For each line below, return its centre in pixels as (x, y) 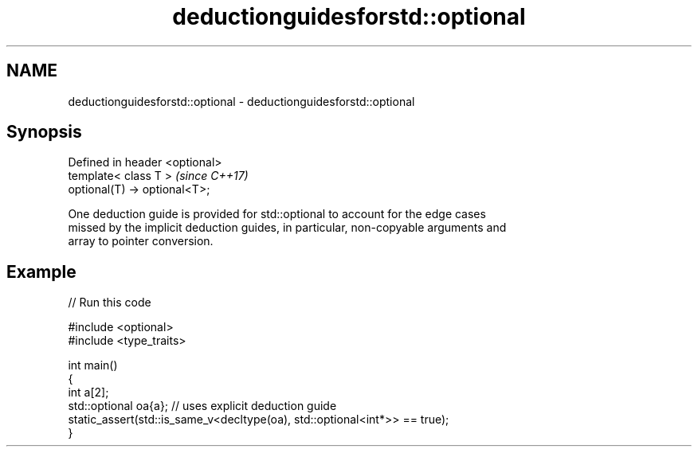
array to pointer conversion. (141, 241)
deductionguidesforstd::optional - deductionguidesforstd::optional (241, 101)
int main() (93, 365)
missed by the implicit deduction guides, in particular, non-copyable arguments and (287, 228)
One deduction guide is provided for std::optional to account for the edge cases (277, 214)
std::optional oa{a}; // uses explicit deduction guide (202, 406)
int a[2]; (88, 392)
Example (41, 271)
